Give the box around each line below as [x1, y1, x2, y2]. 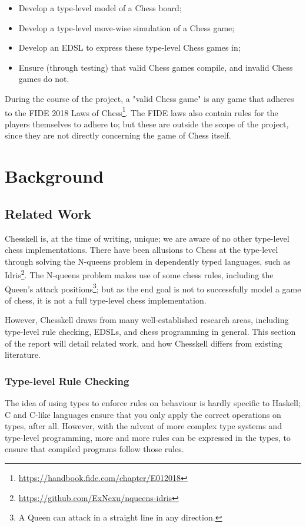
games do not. [18, 73, 69, 85]
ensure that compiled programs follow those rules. [5, 443, 184, 455]
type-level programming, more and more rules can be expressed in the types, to [5, 431, 291, 443]
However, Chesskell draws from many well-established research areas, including [5, 314, 289, 326]
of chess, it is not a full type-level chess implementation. [5, 294, 207, 306]
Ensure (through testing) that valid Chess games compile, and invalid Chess [18, 61, 293, 73]
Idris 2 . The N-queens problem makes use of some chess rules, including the [5, 267, 274, 281]
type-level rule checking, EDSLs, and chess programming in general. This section [5, 325, 296, 338]
